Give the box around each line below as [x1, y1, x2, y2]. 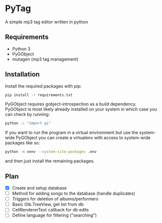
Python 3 [12, 46, 31, 51]
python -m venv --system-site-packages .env [5, 149, 97, 154]
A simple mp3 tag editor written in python [5, 19, 89, 25]
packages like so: [5, 140, 40, 146]
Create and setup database [12, 185, 67, 191]
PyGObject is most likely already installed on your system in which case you [5, 106, 157, 112]
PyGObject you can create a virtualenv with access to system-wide [16, 135, 151, 141]
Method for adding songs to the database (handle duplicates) [12, 191, 135, 196]
